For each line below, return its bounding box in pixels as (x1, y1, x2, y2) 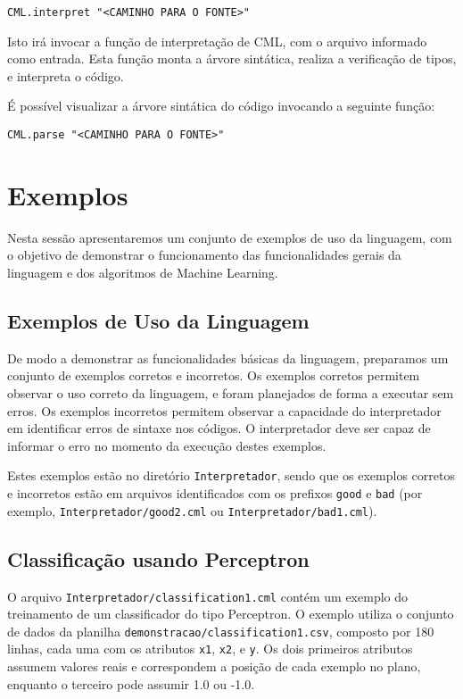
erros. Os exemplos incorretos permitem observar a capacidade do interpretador (7, 401, 442, 420)
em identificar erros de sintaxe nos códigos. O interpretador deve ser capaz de (7, 419, 431, 437)
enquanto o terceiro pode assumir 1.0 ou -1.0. (7, 674, 255, 693)
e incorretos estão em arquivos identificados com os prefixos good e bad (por (7, 484, 423, 503)
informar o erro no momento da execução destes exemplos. (7, 436, 327, 454)
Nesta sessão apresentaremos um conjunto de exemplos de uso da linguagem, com (7, 228, 452, 246)
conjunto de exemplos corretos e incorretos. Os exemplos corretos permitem (7, 366, 420, 385)
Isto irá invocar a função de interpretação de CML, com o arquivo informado (7, 31, 427, 50)
